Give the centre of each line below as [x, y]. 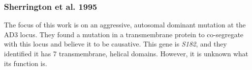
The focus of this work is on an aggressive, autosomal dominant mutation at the [125, 25]
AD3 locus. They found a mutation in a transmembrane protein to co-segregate [124, 34]
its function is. [26, 63]
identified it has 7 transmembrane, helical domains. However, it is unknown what [126, 53]
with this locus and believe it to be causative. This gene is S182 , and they [115, 44]
